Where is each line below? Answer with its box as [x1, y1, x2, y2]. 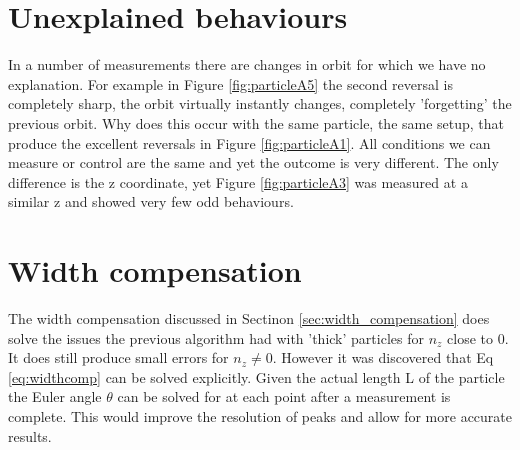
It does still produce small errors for [8, 347, 229, 368]
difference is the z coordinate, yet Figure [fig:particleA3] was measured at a [8, 171, 468, 192]
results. [8, 425, 52, 446]
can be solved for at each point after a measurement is [117, 386, 451, 407]
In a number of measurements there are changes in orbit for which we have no [8, 54, 486, 75]
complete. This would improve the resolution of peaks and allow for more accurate [8, 405, 513, 426]
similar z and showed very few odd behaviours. [8, 191, 294, 212]
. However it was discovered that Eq [272, 347, 494, 368]
